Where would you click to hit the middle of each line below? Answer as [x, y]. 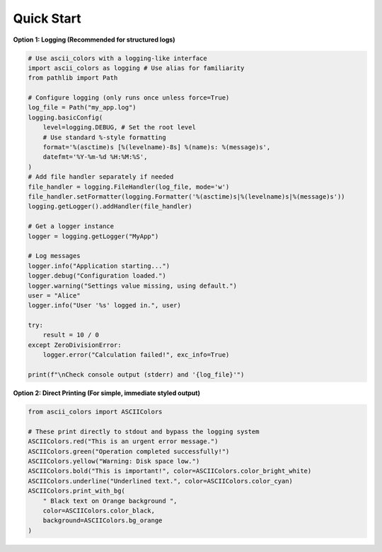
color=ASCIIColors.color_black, [99, 510]
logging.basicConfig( [65, 117]
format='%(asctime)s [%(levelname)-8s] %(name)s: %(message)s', [157, 147]
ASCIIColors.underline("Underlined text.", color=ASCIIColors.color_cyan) [161, 481]
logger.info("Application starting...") [99, 266]
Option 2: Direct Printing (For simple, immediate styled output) [107, 393]
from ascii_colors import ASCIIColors [95, 412]
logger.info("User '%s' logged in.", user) [105, 305]
